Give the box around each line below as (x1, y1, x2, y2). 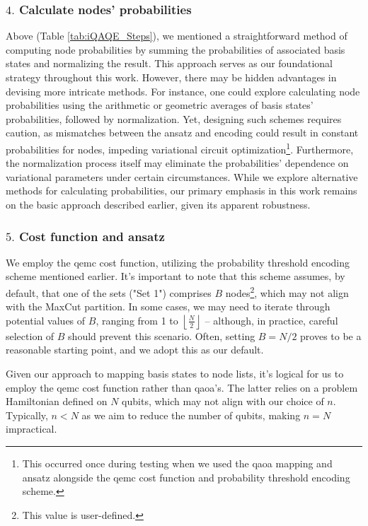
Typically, (6, 407, 48, 422)
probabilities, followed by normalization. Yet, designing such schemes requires (6, 111, 342, 126)
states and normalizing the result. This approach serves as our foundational (6, 56, 333, 71)
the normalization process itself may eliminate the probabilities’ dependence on (6, 156, 349, 170)
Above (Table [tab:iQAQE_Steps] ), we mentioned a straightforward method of (6, 28, 347, 43)
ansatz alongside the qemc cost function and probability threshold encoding (22, 469, 350, 484)
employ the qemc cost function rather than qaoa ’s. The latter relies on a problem (6, 380, 358, 394)
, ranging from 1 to (96, 312, 178, 327)
